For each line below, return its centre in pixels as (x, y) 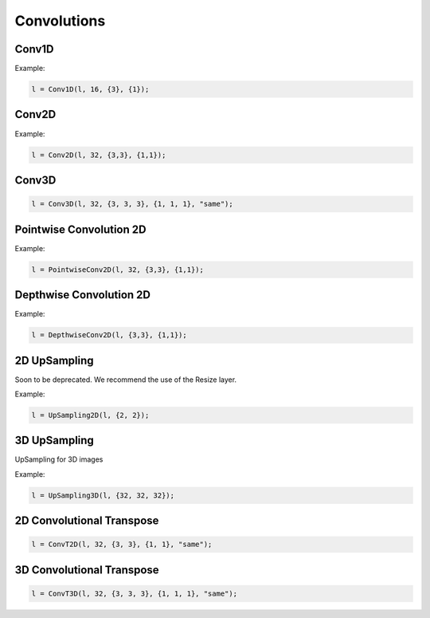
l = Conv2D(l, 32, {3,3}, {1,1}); (99, 155)
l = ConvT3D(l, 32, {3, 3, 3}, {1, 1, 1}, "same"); (135, 594)
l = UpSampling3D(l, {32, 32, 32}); (103, 495)
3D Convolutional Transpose (87, 570)
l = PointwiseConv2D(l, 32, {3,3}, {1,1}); (118, 270)
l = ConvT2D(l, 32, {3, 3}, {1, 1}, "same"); (122, 545)
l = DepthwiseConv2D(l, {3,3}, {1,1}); (109, 335)
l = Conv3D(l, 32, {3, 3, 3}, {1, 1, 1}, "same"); (133, 204)
